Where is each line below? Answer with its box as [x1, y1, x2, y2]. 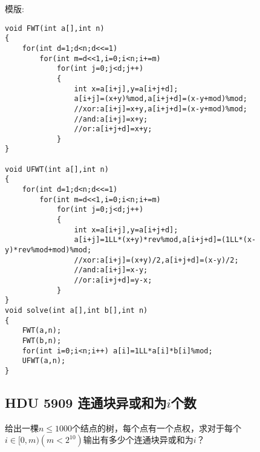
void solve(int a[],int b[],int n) [5, 306, 148, 315]
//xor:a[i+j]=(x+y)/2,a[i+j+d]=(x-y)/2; [74, 255, 239, 264]
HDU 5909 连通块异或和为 [5, 393, 167, 411]
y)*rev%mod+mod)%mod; [5, 246, 92, 255]
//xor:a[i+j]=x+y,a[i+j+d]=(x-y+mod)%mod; [74, 104, 247, 113]
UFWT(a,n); [22, 356, 66, 365]
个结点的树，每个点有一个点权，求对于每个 [72, 421, 242, 434]
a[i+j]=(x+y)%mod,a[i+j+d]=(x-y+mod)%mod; [74, 94, 247, 103]
